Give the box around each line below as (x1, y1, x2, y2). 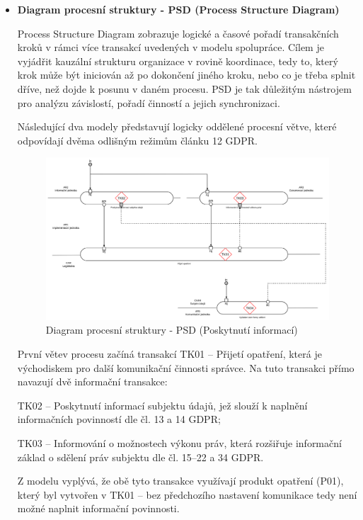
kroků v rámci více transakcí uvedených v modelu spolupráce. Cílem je (17, 40, 324, 55)
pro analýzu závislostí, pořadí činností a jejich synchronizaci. (17, 95, 280, 110)
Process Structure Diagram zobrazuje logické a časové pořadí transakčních (17, 26, 339, 40)
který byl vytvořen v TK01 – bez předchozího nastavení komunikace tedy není (17, 487, 357, 502)
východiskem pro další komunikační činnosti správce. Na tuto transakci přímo (17, 360, 355, 375)
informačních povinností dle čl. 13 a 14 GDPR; (17, 412, 221, 426)
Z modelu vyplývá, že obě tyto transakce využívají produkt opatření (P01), (17, 473, 344, 488)
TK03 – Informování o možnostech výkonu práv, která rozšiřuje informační (17, 435, 342, 450)
